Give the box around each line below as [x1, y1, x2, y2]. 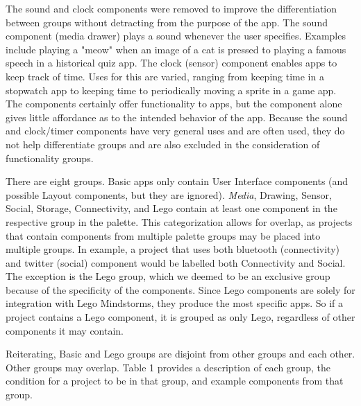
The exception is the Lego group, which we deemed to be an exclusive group [6, 269, 330, 283]
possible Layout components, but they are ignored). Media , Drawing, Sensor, [6, 187, 332, 202]
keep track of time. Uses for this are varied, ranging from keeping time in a [6, 69, 324, 83]
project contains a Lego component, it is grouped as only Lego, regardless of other [6, 310, 355, 324]
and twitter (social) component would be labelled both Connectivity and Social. [6, 255, 346, 270]
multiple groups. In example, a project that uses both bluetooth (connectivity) [6, 242, 340, 256]
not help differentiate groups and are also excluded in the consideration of [6, 136, 320, 151]
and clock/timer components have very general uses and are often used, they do [6, 123, 345, 138]
